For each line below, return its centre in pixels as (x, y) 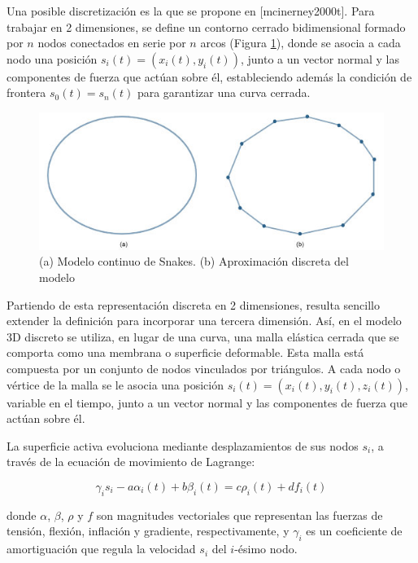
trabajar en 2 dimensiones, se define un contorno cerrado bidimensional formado (206, 26)
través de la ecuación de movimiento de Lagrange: (131, 462)
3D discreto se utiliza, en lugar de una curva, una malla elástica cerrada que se (203, 336)
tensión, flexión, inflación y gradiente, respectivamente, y (148, 531)
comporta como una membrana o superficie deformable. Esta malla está (185, 352)
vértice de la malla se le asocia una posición (115, 384)
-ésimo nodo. (266, 549)
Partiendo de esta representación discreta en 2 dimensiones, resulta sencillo (194, 304)
